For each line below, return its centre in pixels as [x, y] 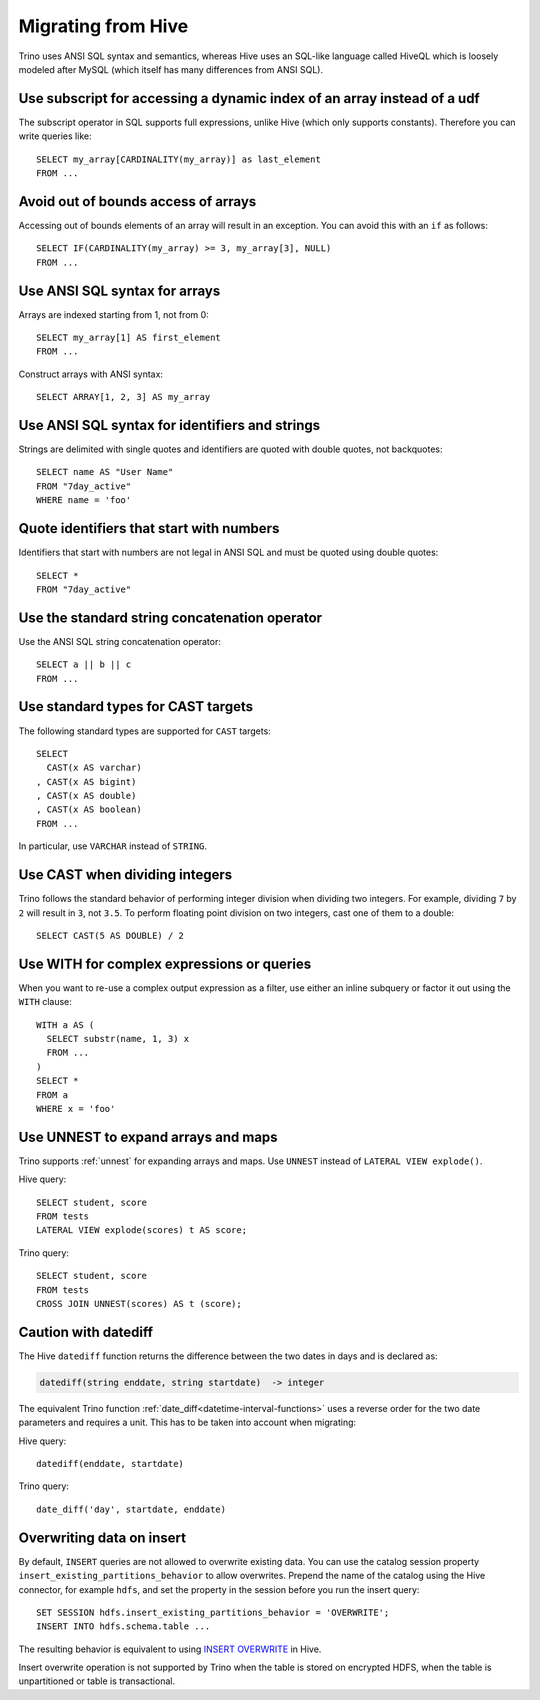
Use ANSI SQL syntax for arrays [119, 290]
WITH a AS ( [65, 1024]
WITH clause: [45, 1002]
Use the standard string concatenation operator [170, 617]
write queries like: [55, 136]
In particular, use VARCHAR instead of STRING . [112, 846]
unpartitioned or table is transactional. [96, 1681]
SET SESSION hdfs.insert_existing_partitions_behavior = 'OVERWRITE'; [213, 1612]
